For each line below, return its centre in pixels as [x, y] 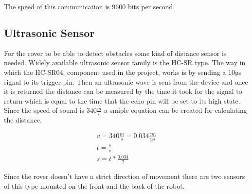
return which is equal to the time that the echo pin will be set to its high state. [122, 100]
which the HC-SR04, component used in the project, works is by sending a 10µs [123, 72]
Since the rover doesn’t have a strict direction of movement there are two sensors [125, 176]
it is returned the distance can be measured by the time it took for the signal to [123, 91]
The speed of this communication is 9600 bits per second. [90, 6]
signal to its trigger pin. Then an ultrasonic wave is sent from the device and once [126, 81]
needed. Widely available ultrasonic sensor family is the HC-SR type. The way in [125, 62]
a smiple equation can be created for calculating [176, 110]
